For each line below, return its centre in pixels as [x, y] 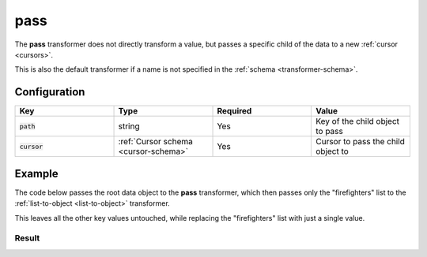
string [129, 126]
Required [234, 111]
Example [36, 173]
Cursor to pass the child [360, 142]
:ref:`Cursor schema [155, 142]
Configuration [50, 92]
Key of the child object [357, 121]
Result [27, 238]
